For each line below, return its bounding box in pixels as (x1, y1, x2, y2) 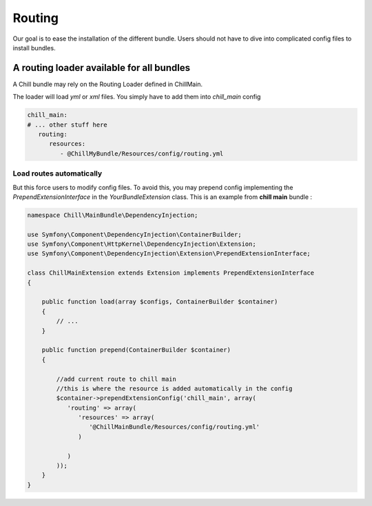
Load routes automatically (12, 169, 103, 178)
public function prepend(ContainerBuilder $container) (41, 346, 231, 354)
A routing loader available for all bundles (12, 62, 191, 74)
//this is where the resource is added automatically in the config (56, 384, 293, 392)
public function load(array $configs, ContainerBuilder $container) (41, 298, 278, 306)
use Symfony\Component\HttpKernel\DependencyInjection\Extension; (27, 240, 256, 248)
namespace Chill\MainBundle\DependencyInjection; (27, 211, 198, 219)
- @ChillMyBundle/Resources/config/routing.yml (59, 149, 224, 158)
